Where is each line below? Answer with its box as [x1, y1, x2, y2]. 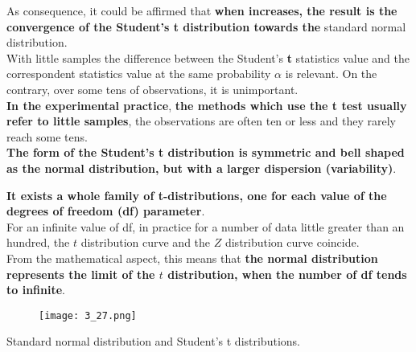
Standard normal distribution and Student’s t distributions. [6, 333, 300, 350]
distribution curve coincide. [224, 234, 360, 251]
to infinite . [6, 281, 65, 298]
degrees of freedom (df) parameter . [6, 203, 205, 219]
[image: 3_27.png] [39, 309, 137, 321]
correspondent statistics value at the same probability [6, 65, 271, 82]
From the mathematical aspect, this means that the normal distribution [6, 249, 378, 266]
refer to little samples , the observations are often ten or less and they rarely [6, 113, 396, 129]
